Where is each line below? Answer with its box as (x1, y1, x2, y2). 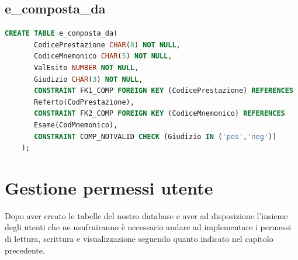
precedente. (5, 244, 45, 256)
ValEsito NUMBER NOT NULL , (34, 63, 139, 72)
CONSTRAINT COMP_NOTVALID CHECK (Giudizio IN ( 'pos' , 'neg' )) (34, 132, 277, 141)
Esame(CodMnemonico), (34, 120, 118, 129)
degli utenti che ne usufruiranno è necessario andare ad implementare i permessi (5, 221, 292, 233)
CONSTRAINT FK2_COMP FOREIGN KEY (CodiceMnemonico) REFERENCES (34, 109, 285, 118)
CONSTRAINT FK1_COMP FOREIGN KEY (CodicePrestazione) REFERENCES (34, 86, 294, 95)
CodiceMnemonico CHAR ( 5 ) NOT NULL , (34, 52, 172, 61)
